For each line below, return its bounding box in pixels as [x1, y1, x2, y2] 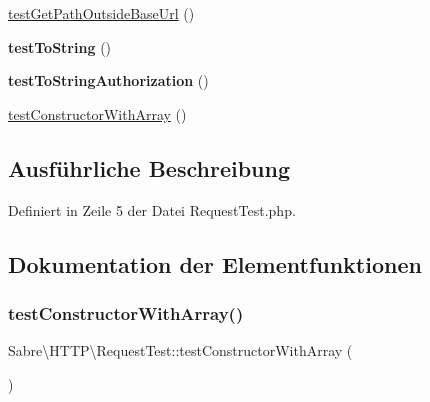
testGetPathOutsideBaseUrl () [8, 3, 195, 23]
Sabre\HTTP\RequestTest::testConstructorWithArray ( [8, 340, 353, 361]
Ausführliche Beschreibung [8, 152, 290, 183]
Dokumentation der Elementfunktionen [8, 248, 422, 279]
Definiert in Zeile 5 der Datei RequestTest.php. [8, 199, 296, 220]
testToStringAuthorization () [8, 70, 209, 91]
